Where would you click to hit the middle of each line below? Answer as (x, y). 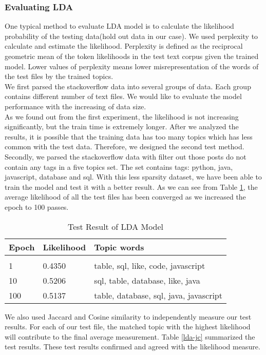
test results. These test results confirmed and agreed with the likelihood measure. (132, 347)
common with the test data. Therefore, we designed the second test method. (125, 146)
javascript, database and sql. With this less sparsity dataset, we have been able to (133, 177)
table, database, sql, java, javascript (158, 295)
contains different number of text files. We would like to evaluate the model (123, 96)
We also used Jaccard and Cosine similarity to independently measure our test (128, 316)
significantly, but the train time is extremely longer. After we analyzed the (122, 126)
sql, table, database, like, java (147, 280)
